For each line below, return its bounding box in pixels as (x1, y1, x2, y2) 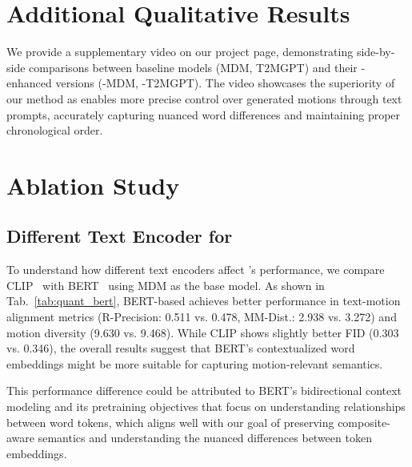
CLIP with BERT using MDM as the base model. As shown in (6, 276, 325, 293)
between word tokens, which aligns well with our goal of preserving (6, 413, 334, 430)
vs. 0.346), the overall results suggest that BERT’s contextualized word (6, 340, 355, 356)
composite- (338, 413, 390, 430)
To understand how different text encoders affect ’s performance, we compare (6, 261, 385, 278)
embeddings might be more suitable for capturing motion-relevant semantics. (6, 355, 383, 372)
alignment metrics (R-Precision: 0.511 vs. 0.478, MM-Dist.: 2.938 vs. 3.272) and (6, 308, 397, 325)
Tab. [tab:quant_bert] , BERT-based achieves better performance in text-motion (6, 292, 401, 309)
